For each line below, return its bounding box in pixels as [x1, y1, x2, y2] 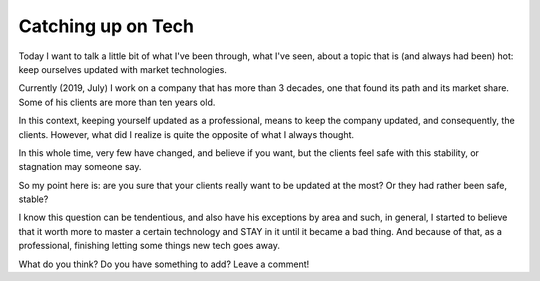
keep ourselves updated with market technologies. [18, 63, 227, 75]
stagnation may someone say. [18, 161, 142, 173]
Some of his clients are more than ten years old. [18, 96, 216, 108]
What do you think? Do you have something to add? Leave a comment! [18, 258, 310, 270]
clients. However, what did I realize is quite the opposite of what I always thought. [18, 128, 355, 140]
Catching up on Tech [18, 15, 195, 37]
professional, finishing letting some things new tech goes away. [18, 240, 280, 252]
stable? [18, 193, 49, 205]
